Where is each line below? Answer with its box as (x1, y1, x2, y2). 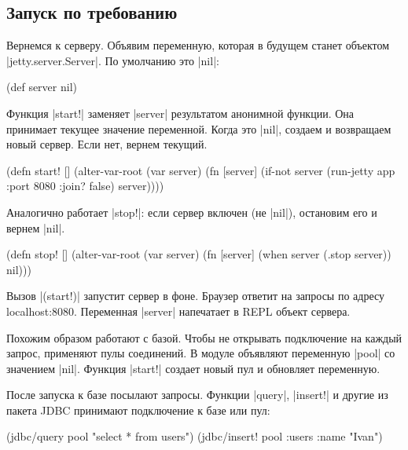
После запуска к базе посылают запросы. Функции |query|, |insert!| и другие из (6, 386, 388, 403)
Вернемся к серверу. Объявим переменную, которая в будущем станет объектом (6, 37, 390, 53)
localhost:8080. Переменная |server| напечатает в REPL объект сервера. (6, 302, 351, 319)
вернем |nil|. (6, 219, 65, 236)
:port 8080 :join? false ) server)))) (6, 177, 164, 194)
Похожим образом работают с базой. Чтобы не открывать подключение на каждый (6, 329, 402, 346)
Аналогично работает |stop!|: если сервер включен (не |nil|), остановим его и (6, 203, 377, 220)
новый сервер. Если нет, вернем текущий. (6, 136, 208, 152)
